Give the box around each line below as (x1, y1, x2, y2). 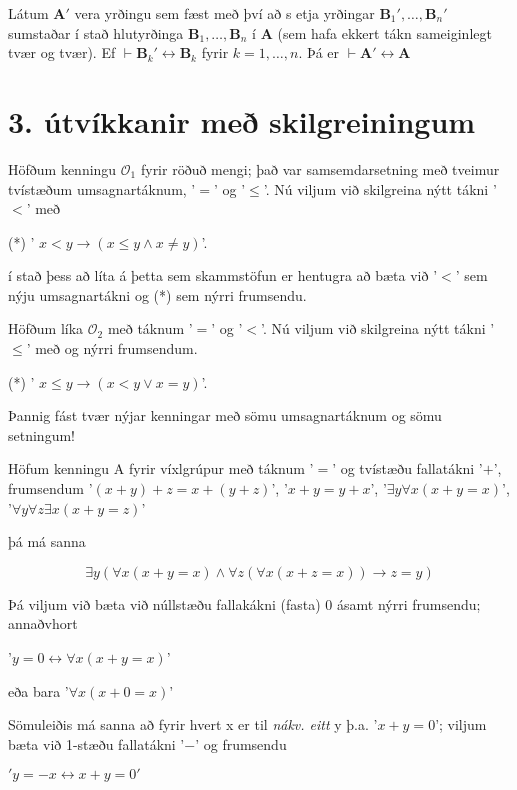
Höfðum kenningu (8, 158, 117, 179)
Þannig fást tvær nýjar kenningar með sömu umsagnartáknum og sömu (8, 405, 442, 426)
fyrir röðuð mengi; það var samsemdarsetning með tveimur (140, 158, 500, 179)
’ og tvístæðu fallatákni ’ (332, 458, 483, 479)
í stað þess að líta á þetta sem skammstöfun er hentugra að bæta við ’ (8, 265, 438, 286)
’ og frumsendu (195, 733, 287, 754)
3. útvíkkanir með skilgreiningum (8, 100, 476, 141)
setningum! (8, 424, 75, 445)
